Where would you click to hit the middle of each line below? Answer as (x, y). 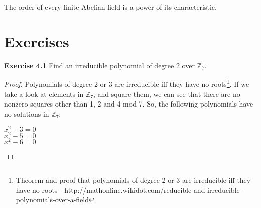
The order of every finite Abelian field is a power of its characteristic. (110, 7)
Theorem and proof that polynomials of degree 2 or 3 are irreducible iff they (133, 180)
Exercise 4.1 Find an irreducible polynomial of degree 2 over (99, 65)
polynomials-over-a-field (52, 200)
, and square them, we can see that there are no (167, 94)
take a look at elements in (44, 94)
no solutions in (27, 113)
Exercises (37, 41)
